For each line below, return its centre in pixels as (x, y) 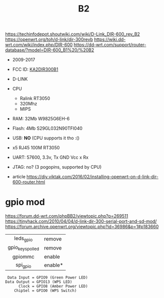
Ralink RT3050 (35, 98)
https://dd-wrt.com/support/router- (110, 45)
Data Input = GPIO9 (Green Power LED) (48, 278)
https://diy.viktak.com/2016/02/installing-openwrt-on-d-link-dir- (92, 177)
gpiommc (23, 257)
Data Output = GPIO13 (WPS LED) (39, 282)
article (19, 177)
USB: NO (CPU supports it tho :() (46, 138)
